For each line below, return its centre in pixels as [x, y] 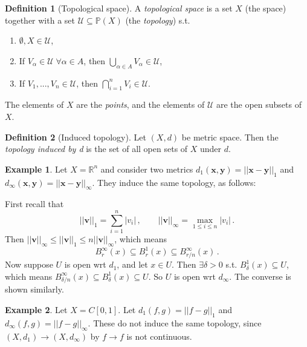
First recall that [34, 204]
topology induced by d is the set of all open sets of [96, 149]
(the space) [266, 8]
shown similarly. [34, 289]
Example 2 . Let [36, 310]
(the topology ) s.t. [158, 20]
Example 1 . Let [36, 169]
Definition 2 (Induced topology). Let [76, 137]
